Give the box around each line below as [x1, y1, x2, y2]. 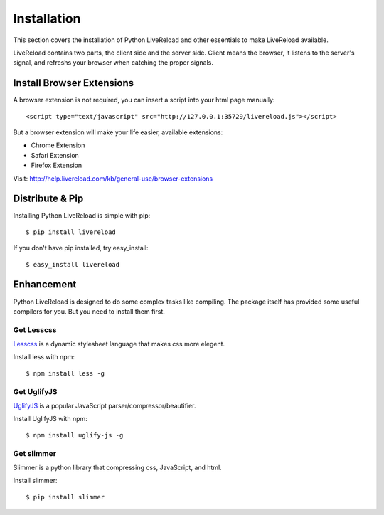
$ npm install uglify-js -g [26, 431, 124, 439]
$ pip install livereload [26, 228, 117, 236]
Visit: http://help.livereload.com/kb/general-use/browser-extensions [13, 174, 213, 183]
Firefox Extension [31, 161, 82, 170]
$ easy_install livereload [26, 260, 120, 268]
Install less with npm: [13, 353, 75, 361]
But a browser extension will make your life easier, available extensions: [13, 128, 223, 137]
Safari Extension [31, 151, 80, 159]
